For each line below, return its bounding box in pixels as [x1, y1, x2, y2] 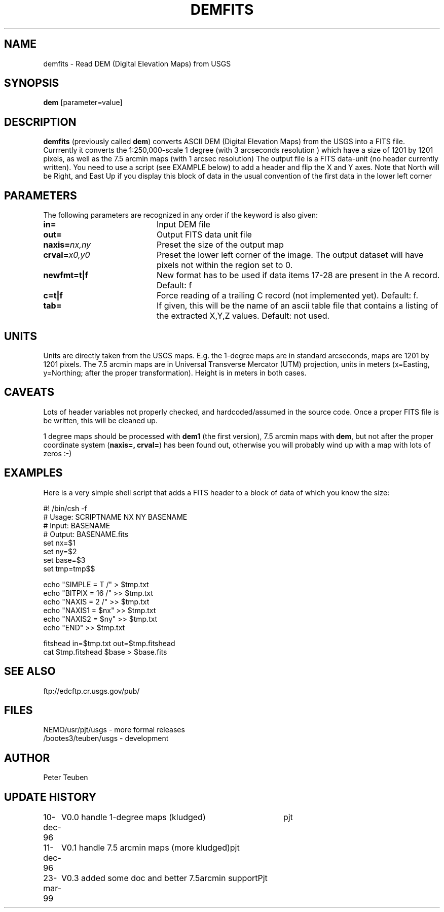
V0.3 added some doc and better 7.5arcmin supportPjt [61, 873, 268, 884]
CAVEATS [4, 386, 54, 399]
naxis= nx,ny [43, 240, 91, 250]
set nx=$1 [43, 538, 76, 547]
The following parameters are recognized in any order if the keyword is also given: [43, 211, 318, 220]
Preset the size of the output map [156, 240, 284, 250]
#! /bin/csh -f [43, 503, 87, 513]
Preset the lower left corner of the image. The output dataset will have [156, 250, 424, 260]
